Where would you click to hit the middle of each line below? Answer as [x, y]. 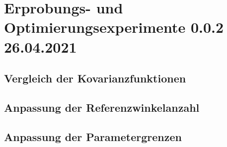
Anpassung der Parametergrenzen [93, 136]
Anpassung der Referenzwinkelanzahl [102, 107]
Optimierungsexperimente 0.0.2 [114, 27]
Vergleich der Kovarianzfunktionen [95, 78]
